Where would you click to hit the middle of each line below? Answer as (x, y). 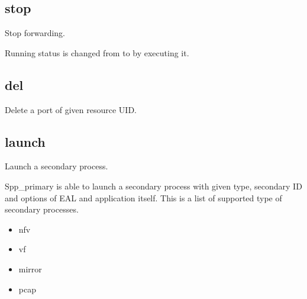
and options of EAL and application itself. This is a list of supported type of (143, 197)
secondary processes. (42, 209)
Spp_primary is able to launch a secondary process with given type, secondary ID (153, 186)
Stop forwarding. (35, 33)
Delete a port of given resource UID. (71, 109)
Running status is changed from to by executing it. (97, 52)
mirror (30, 269)
